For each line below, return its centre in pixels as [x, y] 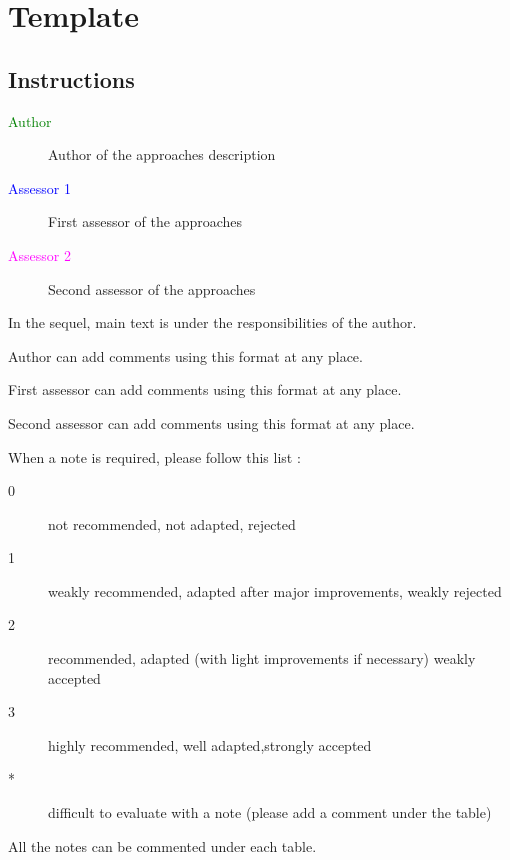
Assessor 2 [39, 254]
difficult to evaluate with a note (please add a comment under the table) [270, 812]
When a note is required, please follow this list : [154, 456]
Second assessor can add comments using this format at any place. [211, 422]
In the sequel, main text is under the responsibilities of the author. [212, 322]
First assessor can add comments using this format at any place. [205, 389]
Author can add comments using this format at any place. [185, 355]
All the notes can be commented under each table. [162, 845]
